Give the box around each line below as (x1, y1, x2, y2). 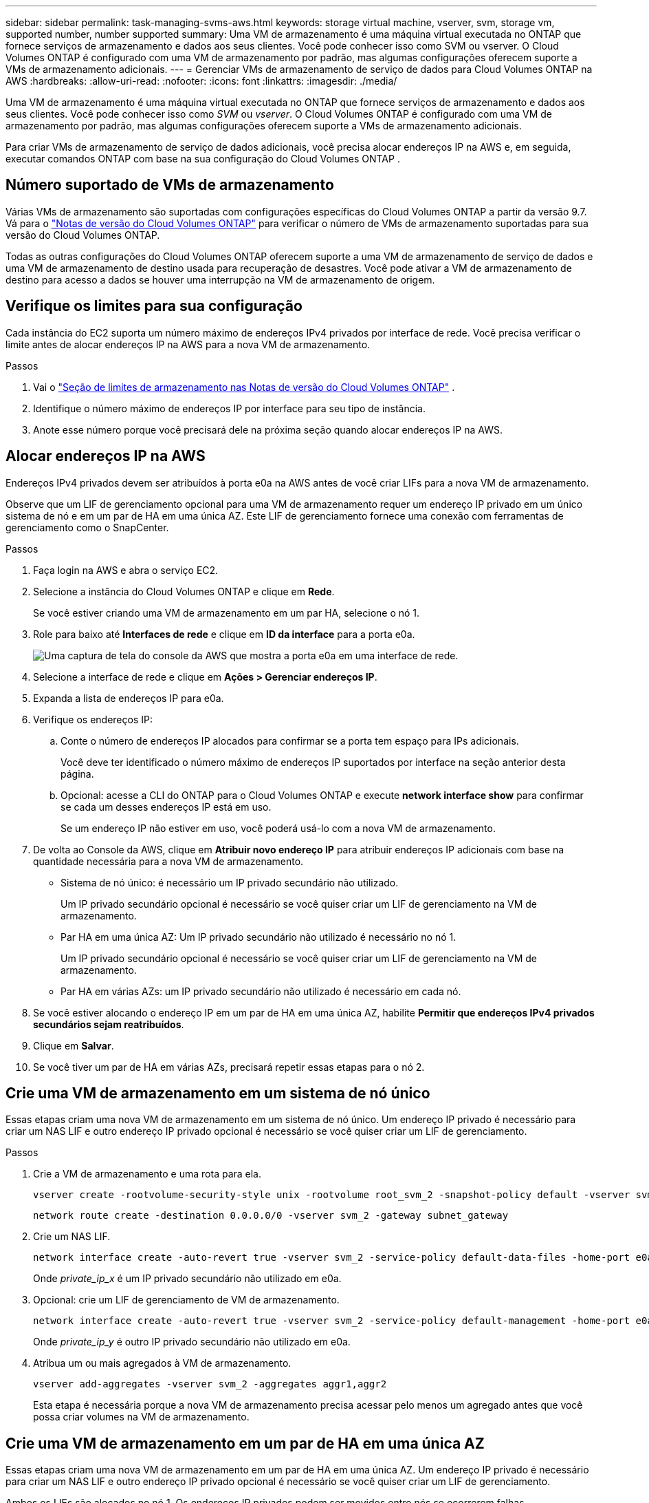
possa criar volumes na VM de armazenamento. (33, 1411, 250, 1423)
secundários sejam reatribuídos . (33, 1018, 184, 1030)
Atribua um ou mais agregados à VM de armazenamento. (33, 1357, 291, 1369)
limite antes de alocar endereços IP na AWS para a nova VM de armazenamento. (5, 338, 371, 350)
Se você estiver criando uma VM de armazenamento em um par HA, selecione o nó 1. (33, 606, 420, 619)
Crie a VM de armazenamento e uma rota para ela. (33, 1168, 262, 1180)
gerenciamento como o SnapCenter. (5, 521, 169, 533)
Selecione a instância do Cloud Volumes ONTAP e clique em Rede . (33, 585, 335, 597)
